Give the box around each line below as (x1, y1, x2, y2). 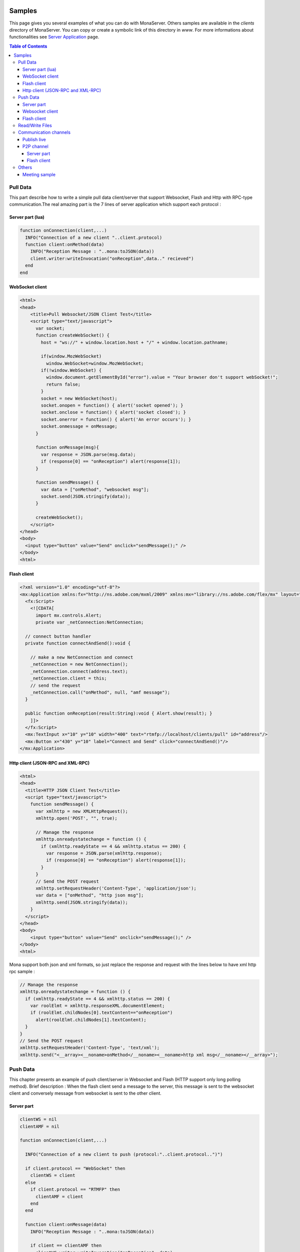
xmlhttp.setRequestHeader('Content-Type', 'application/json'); (35, 885, 197, 891)
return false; (45, 381, 81, 387)
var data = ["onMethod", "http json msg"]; (35, 892, 144, 898)
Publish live (22, 136, 46, 142)
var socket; (35, 326, 65, 331)
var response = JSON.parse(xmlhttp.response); (45, 850, 162, 856)
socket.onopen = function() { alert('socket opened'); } (40, 403, 183, 408)
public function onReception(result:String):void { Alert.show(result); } (25, 711, 212, 716)
